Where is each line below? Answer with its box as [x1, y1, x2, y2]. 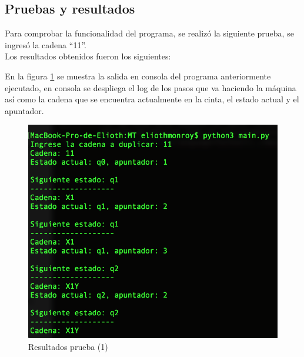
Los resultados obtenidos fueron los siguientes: [5, 50, 171, 62]
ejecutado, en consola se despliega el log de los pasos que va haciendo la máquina [5, 81, 296, 94]
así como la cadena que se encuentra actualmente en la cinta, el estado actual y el [5, 93, 299, 105]
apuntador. [5, 104, 44, 116]
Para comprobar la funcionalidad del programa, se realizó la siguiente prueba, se [5, 27, 294, 39]
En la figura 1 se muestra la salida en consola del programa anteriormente [5, 69, 271, 82]
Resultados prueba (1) [28, 340, 108, 352]
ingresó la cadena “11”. [5, 38, 86, 51]
